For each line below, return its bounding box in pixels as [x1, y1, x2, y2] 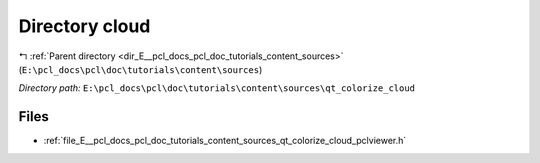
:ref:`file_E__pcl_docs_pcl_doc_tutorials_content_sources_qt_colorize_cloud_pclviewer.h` [43, 135, 407, 147]
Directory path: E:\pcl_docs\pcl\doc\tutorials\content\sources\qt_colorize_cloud [18, 82, 415, 94]
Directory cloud [18, 15, 151, 37]
